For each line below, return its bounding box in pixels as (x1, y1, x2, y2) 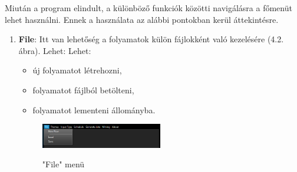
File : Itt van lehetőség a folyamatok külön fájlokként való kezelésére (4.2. (18, 33, 284, 45)
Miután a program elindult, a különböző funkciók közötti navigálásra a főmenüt (5, 2, 292, 14)
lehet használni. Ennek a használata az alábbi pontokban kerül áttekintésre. (5, 13, 279, 25)
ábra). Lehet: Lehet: (18, 44, 91, 56)
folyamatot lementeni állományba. (32, 103, 156, 116)
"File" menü (42, 158, 85, 170)
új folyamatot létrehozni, (32, 64, 122, 76)
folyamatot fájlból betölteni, (32, 83, 134, 96)
